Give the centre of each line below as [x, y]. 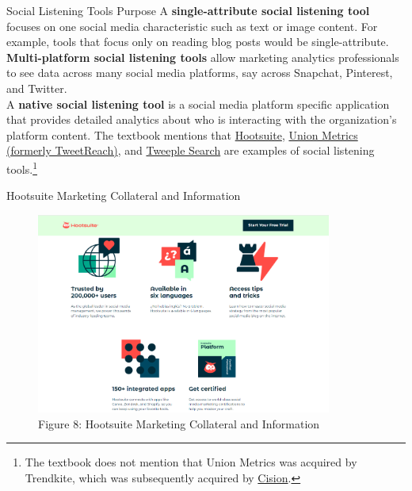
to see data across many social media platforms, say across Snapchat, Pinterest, [200, 73]
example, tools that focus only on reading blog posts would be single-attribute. [198, 42]
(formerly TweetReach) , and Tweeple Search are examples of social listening [191, 150]
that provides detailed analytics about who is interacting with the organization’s [202, 119]
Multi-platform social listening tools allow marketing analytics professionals [203, 57]
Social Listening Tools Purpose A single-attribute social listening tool [188, 10]
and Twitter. [37, 88]
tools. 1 [22, 167]
